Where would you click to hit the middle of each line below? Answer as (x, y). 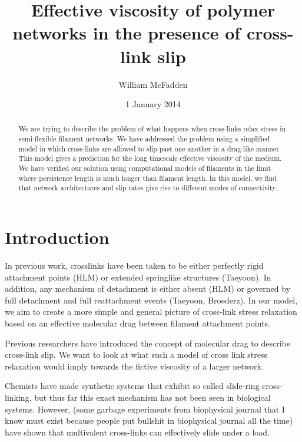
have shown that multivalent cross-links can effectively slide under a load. (137, 432)
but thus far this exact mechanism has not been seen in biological (152, 397)
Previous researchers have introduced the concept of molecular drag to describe (147, 343)
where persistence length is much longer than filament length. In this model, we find (147, 178)
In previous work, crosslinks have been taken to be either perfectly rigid (134, 265)
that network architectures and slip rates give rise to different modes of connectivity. (148, 188)
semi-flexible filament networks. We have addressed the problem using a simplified (144, 139)
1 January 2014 (153, 104)
